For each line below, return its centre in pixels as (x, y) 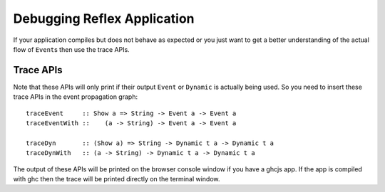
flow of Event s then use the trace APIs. (71, 49)
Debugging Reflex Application (104, 18)
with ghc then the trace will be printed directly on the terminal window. (117, 178)
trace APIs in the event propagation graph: (76, 97)
